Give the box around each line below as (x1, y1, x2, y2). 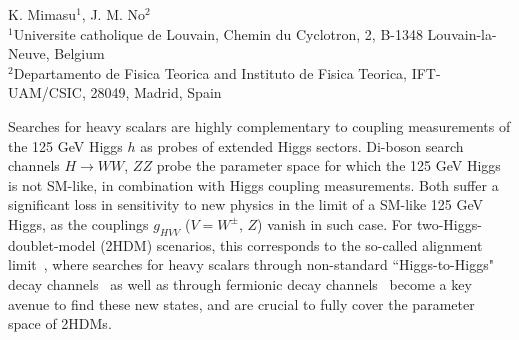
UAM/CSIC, (8, 82, 86, 103)
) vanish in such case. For (257, 213, 413, 234)
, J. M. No (81, 4, 146, 24)
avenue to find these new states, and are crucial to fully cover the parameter (8, 293, 475, 314)
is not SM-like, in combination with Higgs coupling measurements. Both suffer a (8, 174, 499, 195)
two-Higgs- (416, 213, 482, 234)
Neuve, (8, 43, 50, 64)
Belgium (54, 43, 105, 64)
